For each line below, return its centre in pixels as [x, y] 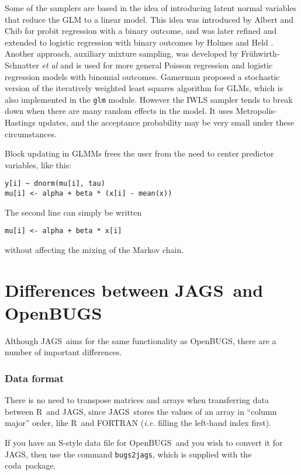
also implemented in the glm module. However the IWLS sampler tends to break [149, 99]
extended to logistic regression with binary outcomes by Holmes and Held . [139, 42]
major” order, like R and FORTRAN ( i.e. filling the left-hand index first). [138, 423]
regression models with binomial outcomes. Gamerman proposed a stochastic [142, 76]
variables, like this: [38, 164]
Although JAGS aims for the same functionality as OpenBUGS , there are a [141, 340]
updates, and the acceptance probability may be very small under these [166, 122]
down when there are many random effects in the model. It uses [119, 111]
